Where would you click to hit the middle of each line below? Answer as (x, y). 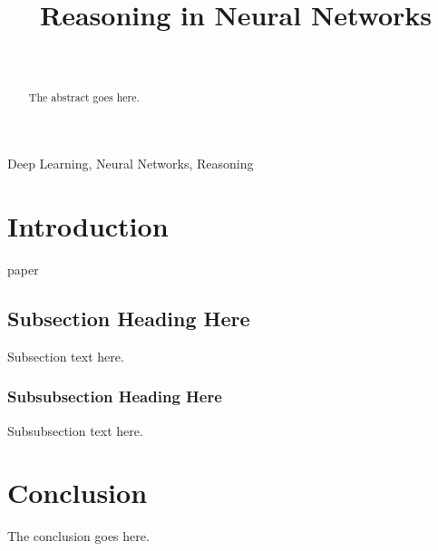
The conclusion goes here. (78, 536)
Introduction (88, 225)
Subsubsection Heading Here (115, 396)
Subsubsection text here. (75, 430)
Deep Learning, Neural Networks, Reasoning (131, 164)
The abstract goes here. (84, 97)
